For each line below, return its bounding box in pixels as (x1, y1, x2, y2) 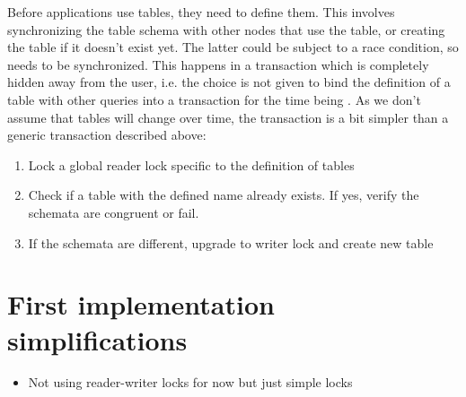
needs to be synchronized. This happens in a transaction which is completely (7, 55, 429, 73)
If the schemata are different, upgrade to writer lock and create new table (28, 233, 434, 252)
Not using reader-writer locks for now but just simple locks (28, 373, 353, 392)
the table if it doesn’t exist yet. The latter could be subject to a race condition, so (7, 38, 459, 56)
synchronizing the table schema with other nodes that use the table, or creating (7, 20, 445, 39)
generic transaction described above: (7, 125, 207, 144)
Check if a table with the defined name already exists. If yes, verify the (28, 186, 419, 204)
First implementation (7, 286, 275, 323)
